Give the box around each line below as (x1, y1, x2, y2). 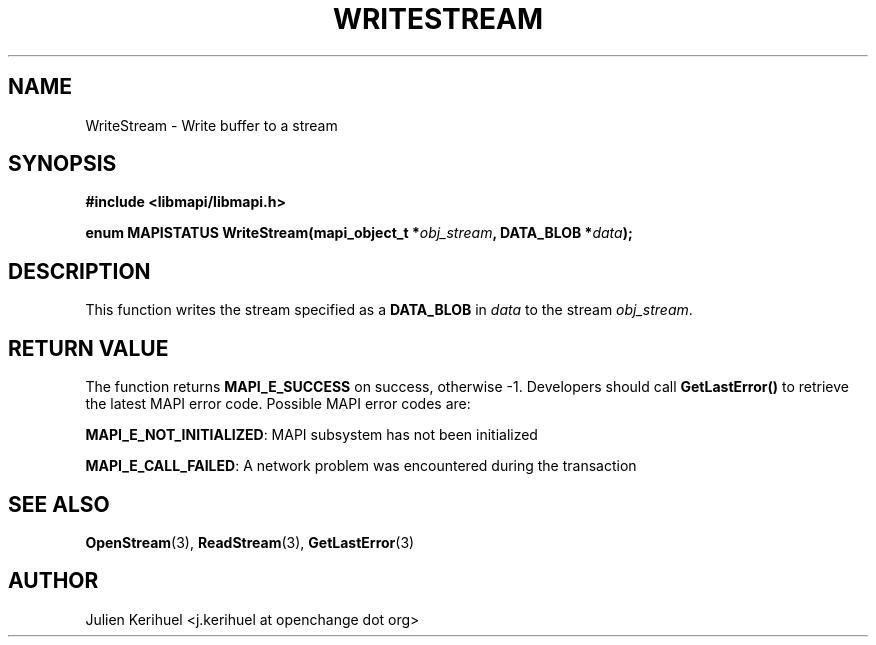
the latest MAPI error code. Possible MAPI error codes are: (85, 395, 471, 413)
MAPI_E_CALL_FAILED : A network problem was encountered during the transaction (85, 457, 637, 475)
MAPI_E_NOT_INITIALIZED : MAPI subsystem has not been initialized (85, 426, 538, 444)
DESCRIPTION (8, 258, 151, 284)
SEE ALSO (8, 491, 110, 517)
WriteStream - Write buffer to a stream (85, 116, 338, 134)
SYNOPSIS (8, 151, 117, 177)
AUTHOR (8, 568, 99, 594)
